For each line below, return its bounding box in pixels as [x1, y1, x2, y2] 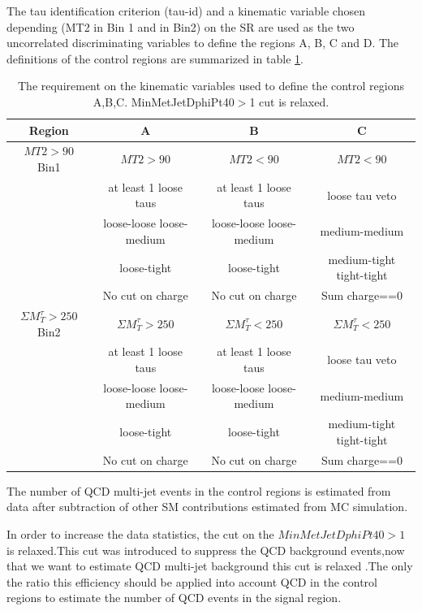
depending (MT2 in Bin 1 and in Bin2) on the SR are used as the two [6, 18, 355, 35]
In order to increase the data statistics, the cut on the [6, 526, 274, 543]
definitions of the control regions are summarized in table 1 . [6, 50, 304, 67]
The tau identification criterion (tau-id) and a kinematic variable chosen [6, 2, 365, 19]
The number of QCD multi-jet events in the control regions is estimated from [6, 482, 391, 499]
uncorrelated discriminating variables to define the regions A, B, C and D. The [6, 34, 399, 51]
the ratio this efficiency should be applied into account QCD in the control [6, 573, 377, 590]
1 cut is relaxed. [249, 93, 329, 110]
